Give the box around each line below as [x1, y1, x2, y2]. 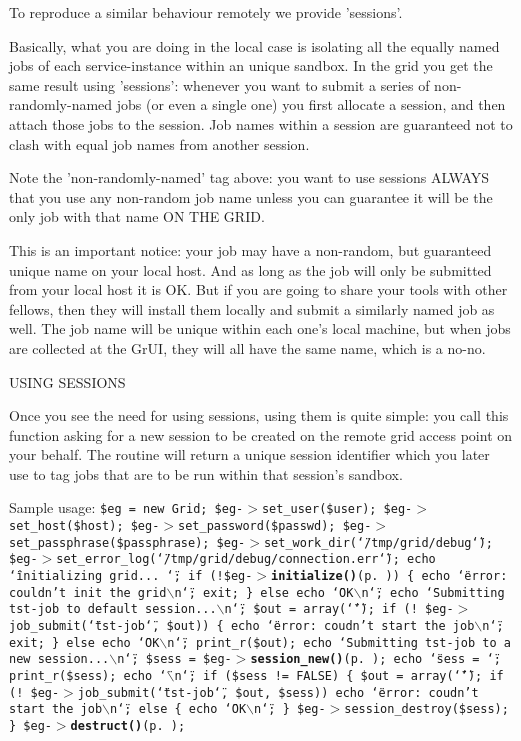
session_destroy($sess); [344, 702, 509, 717]
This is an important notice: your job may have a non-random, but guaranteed [9, 239, 492, 260]
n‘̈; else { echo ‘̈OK [110, 702, 247, 717]
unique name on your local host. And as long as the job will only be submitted [9, 259, 492, 280]
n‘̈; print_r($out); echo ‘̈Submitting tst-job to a [167, 635, 511, 650]
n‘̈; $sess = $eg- [117, 652, 232, 667]
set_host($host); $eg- [9, 519, 160, 534]
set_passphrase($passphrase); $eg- [9, 535, 246, 550]
